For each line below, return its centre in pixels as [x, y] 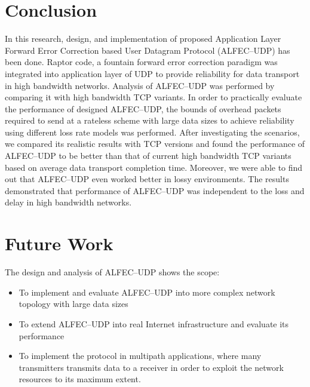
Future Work [59, 243]
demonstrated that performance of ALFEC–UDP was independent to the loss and [155, 190]
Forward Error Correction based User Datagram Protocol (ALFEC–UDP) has [148, 50]
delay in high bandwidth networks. [68, 202]
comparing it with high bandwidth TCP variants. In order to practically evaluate [154, 97]
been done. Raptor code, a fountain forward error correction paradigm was [141, 62]
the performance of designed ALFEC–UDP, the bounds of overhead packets [143, 108]
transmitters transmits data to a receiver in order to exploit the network [151, 367]
